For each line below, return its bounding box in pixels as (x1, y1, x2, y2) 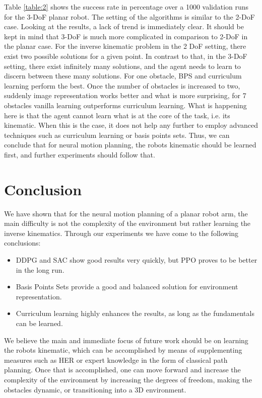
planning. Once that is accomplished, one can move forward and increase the (4, 364, 241, 375)
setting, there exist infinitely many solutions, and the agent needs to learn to (4, 60, 241, 71)
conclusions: (4, 237, 41, 248)
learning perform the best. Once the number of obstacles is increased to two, (4, 80, 240, 91)
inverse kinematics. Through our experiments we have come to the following (4, 227, 239, 238)
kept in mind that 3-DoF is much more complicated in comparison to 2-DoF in (4, 31, 248, 41)
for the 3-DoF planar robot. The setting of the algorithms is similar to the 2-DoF (4, 11, 255, 22)
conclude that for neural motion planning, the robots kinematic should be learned (4, 139, 256, 150)
